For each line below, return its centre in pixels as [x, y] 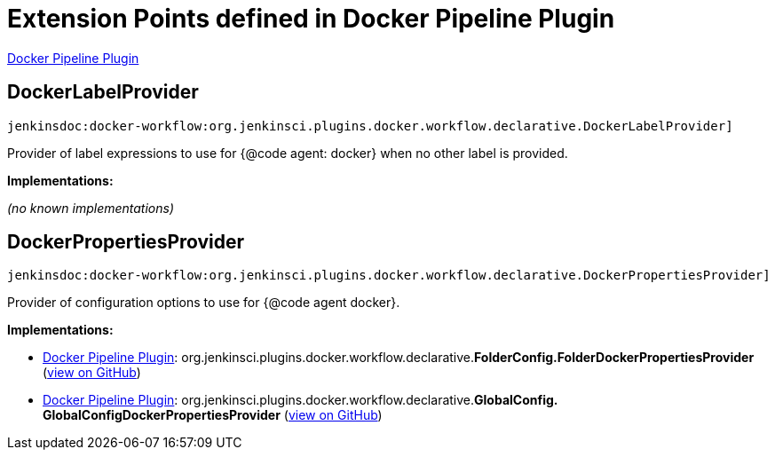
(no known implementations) [91, 208]
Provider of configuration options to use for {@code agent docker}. [204, 303]
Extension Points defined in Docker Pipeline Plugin [311, 19]
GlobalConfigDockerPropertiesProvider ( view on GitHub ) [213, 415]
